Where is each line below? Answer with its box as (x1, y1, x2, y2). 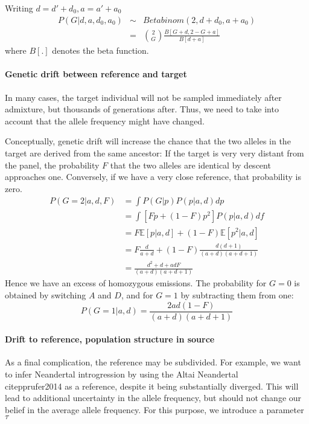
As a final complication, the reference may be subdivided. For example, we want (5, 356, 301, 368)
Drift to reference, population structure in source (5, 333, 215, 345)
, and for (121, 288, 153, 301)
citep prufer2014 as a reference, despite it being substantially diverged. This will (5, 379, 299, 392)
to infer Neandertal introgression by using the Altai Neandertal (5, 368, 238, 381)
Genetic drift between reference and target (5, 68, 187, 80)
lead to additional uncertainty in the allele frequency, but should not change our (5, 391, 302, 404)
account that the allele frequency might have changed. (5, 114, 205, 127)
